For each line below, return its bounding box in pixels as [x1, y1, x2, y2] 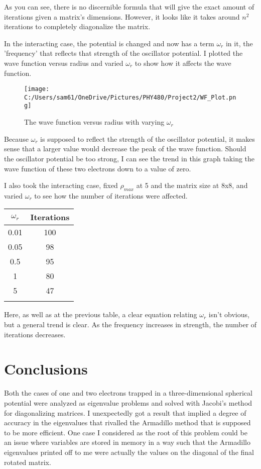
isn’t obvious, [208, 309, 249, 320]
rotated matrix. [4, 456, 51, 467]
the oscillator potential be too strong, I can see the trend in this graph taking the [4, 153, 255, 163]
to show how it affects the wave [135, 57, 231, 68]
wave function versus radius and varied [4, 57, 123, 68]
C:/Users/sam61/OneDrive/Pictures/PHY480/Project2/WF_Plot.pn [24, 93, 236, 101]
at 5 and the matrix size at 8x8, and [136, 180, 248, 191]
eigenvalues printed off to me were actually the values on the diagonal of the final [4, 446, 254, 457]
